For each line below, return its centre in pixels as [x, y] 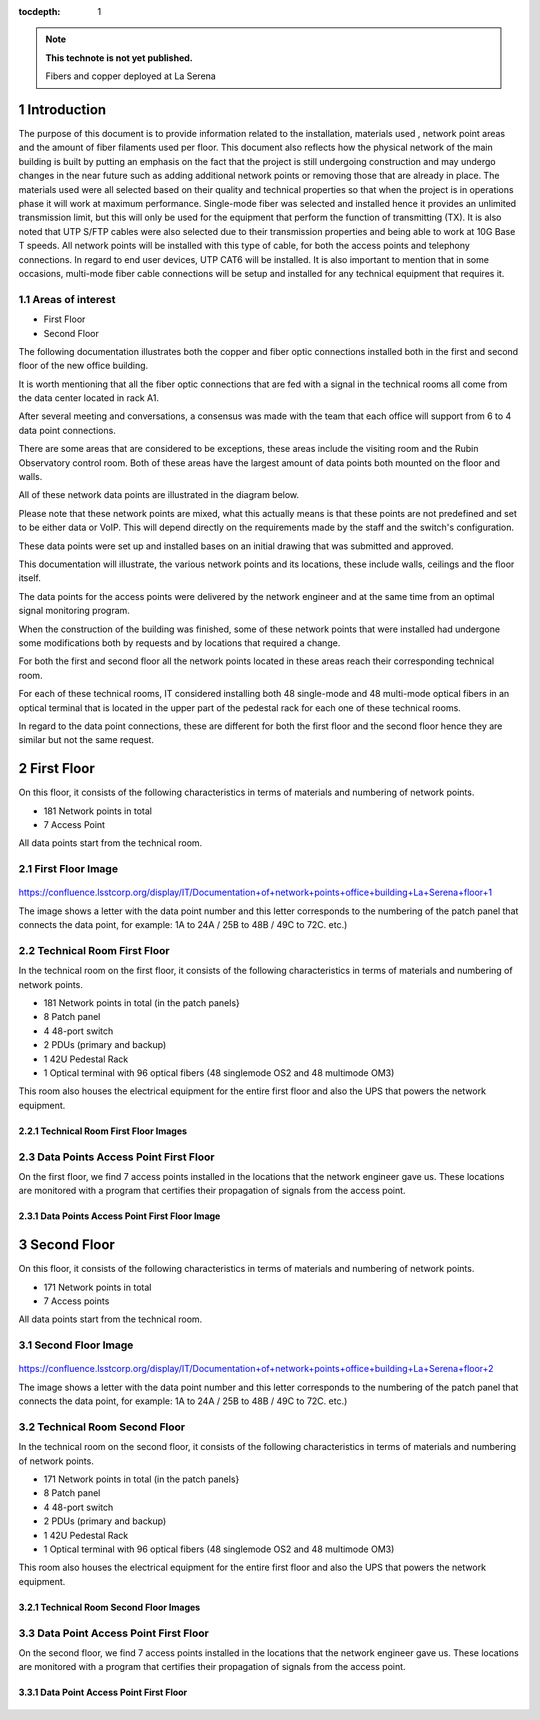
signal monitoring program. [74, 611]
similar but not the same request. [86, 740]
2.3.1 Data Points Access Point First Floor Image [119, 1216]
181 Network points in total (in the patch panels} [141, 1003]
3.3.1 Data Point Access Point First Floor [103, 1692]
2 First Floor [56, 768]
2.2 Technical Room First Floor [94, 950]
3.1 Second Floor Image [76, 1345]
